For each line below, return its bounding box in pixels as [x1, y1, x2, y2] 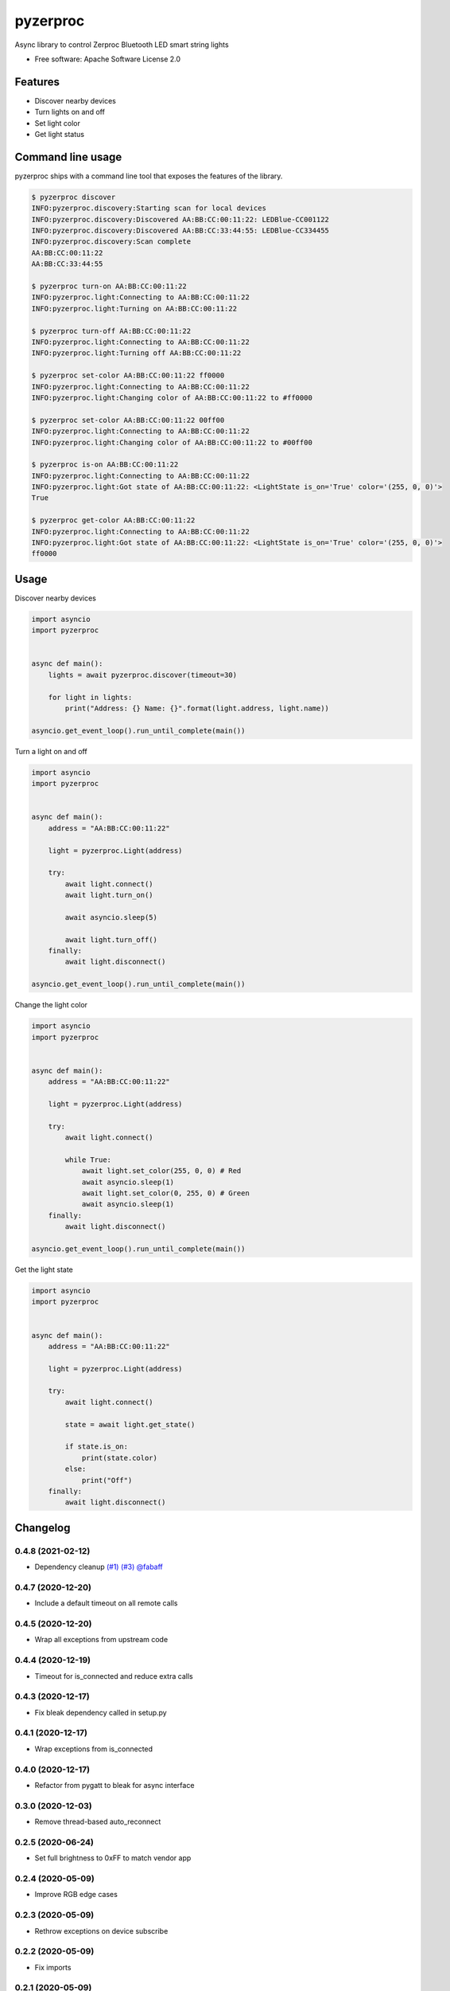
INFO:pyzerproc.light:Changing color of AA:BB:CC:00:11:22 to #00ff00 [31, 438, 313, 447]
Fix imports [34, 1962, 72, 1972]
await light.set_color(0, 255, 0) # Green [81, 1189, 250, 1198]
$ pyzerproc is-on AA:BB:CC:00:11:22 [31, 460, 179, 469]
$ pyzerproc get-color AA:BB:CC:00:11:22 [31, 516, 196, 525]
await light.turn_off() [64, 935, 158, 944]
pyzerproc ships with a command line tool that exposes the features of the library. [14, 171, 283, 181]
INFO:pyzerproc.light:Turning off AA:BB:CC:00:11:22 [31, 349, 242, 358]
